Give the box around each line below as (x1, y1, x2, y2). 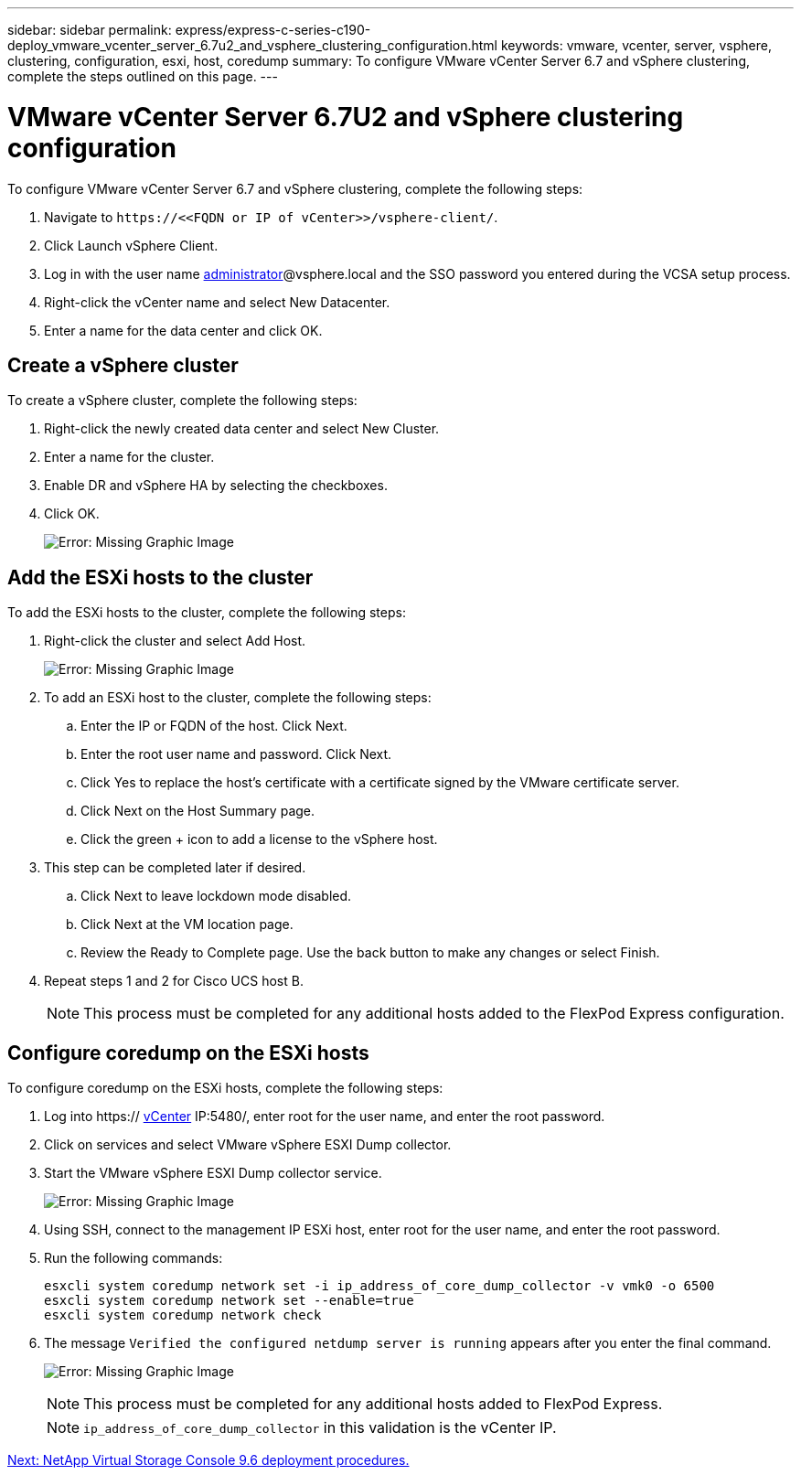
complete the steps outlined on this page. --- (7, 69, 278, 84)
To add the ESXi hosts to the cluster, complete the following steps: (7, 604, 406, 621)
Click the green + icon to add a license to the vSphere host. (80, 831, 438, 848)
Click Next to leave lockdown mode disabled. (80, 888, 352, 904)
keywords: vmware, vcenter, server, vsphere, (500, 37, 772, 53)
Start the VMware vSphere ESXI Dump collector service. (44, 1165, 382, 1181)
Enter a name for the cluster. (44, 449, 215, 465)
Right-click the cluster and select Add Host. (44, 633, 306, 649)
